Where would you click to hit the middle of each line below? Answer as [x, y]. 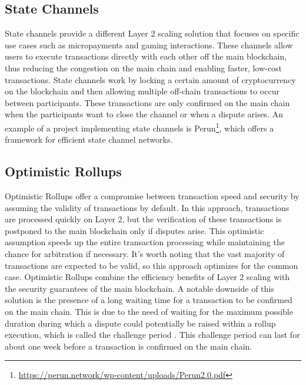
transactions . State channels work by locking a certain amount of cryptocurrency [150, 79]
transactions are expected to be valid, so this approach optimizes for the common [152, 265]
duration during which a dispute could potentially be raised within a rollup [140, 323]
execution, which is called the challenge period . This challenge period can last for [152, 335]
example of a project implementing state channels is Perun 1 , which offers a [139, 127]
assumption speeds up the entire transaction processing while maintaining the [145, 242]
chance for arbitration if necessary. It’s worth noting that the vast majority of [145, 253]
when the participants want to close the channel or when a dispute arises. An [144, 114]
